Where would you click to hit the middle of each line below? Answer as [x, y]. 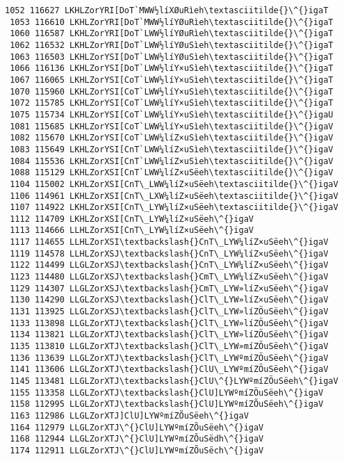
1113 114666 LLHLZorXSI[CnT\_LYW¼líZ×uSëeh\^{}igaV [132, 230]
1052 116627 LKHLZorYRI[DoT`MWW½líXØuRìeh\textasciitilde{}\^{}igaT [167, 10]
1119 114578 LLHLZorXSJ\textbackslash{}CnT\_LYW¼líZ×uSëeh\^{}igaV [169, 253]
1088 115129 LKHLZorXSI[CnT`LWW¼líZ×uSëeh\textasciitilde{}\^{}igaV [172, 173]
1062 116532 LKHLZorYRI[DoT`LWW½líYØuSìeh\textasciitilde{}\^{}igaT [172, 45]
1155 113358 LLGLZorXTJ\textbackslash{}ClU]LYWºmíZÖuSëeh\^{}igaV [167, 393]
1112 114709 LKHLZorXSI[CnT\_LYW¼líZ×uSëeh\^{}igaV [132, 219]
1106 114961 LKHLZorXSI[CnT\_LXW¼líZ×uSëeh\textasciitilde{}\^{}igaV [174, 196]
